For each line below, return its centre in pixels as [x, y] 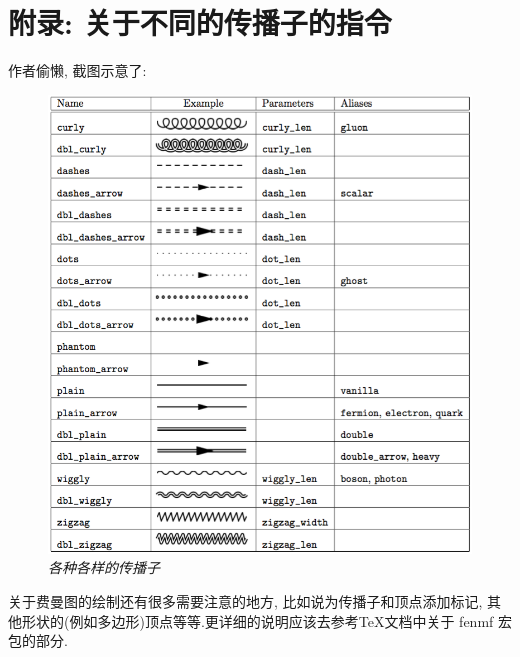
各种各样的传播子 [104, 567]
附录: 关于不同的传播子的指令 [200, 22]
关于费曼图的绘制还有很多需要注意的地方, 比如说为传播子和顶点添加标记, [245, 601]
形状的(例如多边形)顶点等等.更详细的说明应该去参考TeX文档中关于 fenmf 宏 [266, 620]
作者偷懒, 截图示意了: [77, 70]
